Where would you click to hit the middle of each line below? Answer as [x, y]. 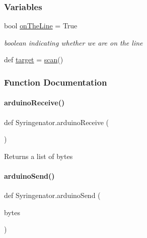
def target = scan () [34, 59]
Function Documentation [56, 82]
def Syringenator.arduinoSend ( [52, 195]
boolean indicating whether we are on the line [73, 42]
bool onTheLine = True [41, 26]
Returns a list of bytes [39, 156]
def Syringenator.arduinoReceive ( [57, 122]
